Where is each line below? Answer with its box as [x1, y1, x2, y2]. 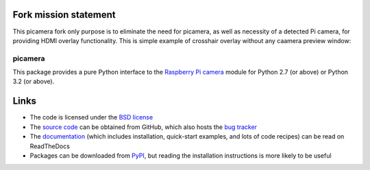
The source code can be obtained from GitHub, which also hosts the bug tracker [29, 123, 257, 131]
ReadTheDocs [29, 142, 70, 150]
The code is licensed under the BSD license [29, 113, 153, 122]
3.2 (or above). [12, 77, 55, 85]
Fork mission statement [12, 9, 116, 20]
